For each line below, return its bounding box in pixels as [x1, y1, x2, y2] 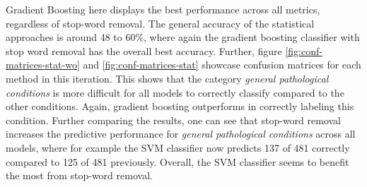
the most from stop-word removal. [6, 168, 153, 183]
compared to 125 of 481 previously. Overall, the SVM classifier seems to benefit [6, 154, 349, 169]
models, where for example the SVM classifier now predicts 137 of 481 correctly [6, 140, 350, 155]
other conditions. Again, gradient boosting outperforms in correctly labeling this [6, 99, 354, 114]
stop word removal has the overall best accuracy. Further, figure [6, 43, 282, 58]
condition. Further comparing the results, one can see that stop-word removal [6, 112, 342, 127]
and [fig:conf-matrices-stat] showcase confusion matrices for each [83, 57, 361, 72]
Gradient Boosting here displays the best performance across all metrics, [6, 2, 320, 16]
